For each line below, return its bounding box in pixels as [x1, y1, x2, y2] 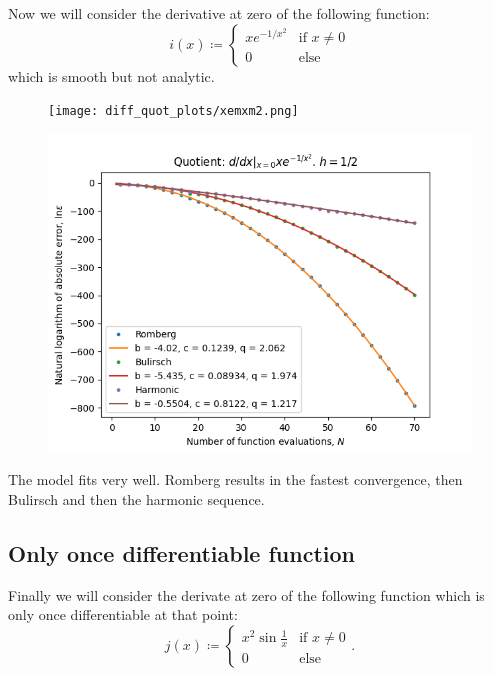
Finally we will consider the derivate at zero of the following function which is [8, 584, 485, 605]
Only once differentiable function [8, 538, 356, 569]
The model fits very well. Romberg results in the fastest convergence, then [8, 469, 463, 490]
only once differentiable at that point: [8, 604, 238, 625]
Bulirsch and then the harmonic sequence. [8, 489, 265, 510]
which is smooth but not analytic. [8, 65, 215, 86]
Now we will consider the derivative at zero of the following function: [8, 3, 430, 23]
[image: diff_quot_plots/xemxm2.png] [48, 104, 299, 119]
